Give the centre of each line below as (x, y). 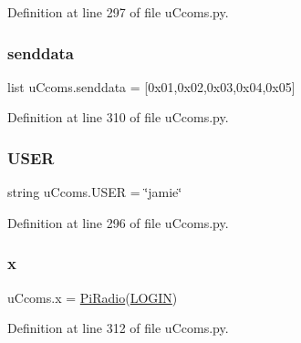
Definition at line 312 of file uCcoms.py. (118, 328)
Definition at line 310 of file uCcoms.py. (118, 117)
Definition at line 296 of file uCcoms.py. (118, 222)
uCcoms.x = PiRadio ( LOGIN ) (93, 297)
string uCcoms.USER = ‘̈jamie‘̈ (95, 192)
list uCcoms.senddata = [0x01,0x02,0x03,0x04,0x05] (151, 86)
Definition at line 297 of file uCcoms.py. (118, 12)
